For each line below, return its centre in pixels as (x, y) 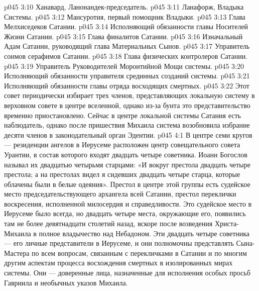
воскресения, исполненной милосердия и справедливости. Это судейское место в (128, 203)
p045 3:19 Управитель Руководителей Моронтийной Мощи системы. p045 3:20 (124, 66)
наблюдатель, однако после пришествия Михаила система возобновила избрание (127, 125)
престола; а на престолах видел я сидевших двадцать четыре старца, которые (122, 174)
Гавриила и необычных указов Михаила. (66, 282)
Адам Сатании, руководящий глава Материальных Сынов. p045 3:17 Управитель (127, 46)
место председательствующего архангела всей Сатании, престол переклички (120, 194)
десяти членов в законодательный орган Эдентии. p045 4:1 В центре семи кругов (128, 134)
